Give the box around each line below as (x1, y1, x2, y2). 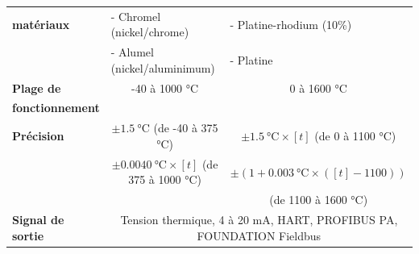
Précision (12, 127, 64, 144)
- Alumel (110, 44, 154, 60)
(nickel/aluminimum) (110, 59, 215, 76)
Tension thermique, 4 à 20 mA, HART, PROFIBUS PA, (120, 211, 398, 228)
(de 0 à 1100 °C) (314, 127, 396, 144)
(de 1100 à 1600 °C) (269, 191, 368, 208)
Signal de (12, 211, 64, 228)
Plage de (12, 79, 61, 96)
